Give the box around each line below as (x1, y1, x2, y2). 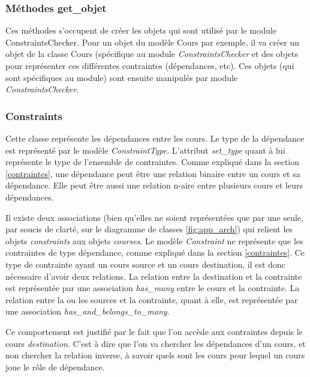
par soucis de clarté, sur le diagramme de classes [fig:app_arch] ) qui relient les (5, 223, 293, 235)
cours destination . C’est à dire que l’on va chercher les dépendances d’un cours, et (5, 337, 306, 349)
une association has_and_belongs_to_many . (5, 305, 170, 318)
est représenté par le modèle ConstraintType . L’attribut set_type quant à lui (5, 143, 285, 156)
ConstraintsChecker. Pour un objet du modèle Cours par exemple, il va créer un (5, 35, 299, 48)
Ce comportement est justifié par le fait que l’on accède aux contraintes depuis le (5, 325, 303, 337)
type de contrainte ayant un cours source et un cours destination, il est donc (5, 258, 285, 270)
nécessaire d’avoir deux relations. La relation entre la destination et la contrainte (5, 270, 302, 282)
